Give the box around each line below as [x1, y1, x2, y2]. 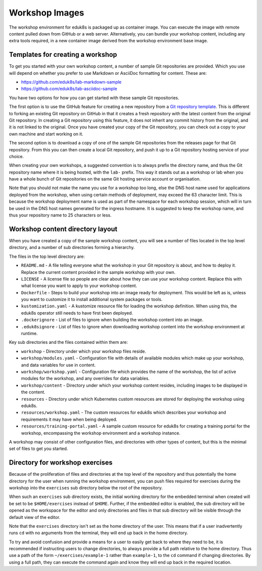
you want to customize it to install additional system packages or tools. [21, 297, 163, 303]
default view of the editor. [9, 514, 61, 520]
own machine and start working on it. [9, 131, 83, 137]
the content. [21, 389, 46, 395]
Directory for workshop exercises [9, 459, 113, 467]
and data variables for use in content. [21, 362, 96, 368]
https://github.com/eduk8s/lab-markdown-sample [21, 79, 122, 85]
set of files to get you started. [9, 446, 68, 452]
